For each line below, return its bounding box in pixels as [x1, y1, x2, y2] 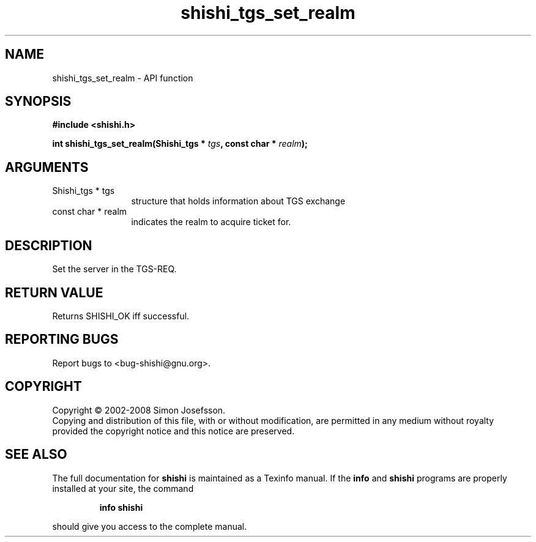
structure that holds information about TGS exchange [131, 196, 346, 207]
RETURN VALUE [5, 284, 103, 300]
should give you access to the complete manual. [52, 521, 247, 532]
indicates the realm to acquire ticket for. [131, 217, 291, 228]
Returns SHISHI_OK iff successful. [52, 310, 190, 321]
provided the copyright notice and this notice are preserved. [52, 425, 295, 436]
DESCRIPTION [5, 237, 92, 253]
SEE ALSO [5, 447, 67, 462]
